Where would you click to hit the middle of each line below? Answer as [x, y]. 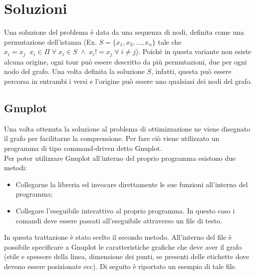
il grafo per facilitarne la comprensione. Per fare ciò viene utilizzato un [112, 138]
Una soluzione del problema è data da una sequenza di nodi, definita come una [124, 32]
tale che [170, 41]
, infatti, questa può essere [191, 71]
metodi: [16, 168]
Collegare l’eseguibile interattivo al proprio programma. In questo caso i [125, 210]
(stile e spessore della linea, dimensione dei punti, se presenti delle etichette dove [127, 256]
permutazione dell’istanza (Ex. [50, 41]
